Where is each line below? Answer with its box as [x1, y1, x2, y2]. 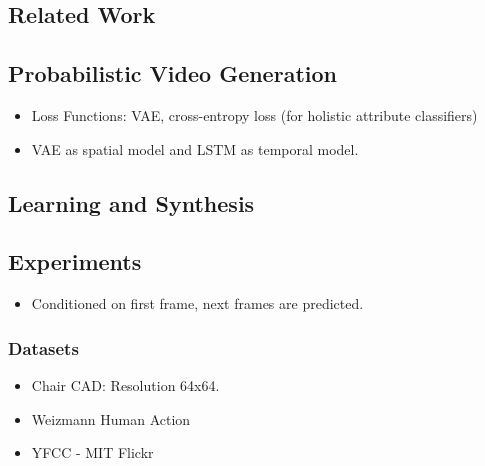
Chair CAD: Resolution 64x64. [31, 374, 220, 395]
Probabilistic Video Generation [8, 58, 337, 89]
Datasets [8, 335, 79, 360]
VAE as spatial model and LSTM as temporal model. [31, 138, 359, 159]
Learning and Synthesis [8, 187, 255, 218]
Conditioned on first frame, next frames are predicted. [31, 293, 364, 314]
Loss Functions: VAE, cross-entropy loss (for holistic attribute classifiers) [31, 104, 478, 125]
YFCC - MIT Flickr [31, 442, 154, 463]
